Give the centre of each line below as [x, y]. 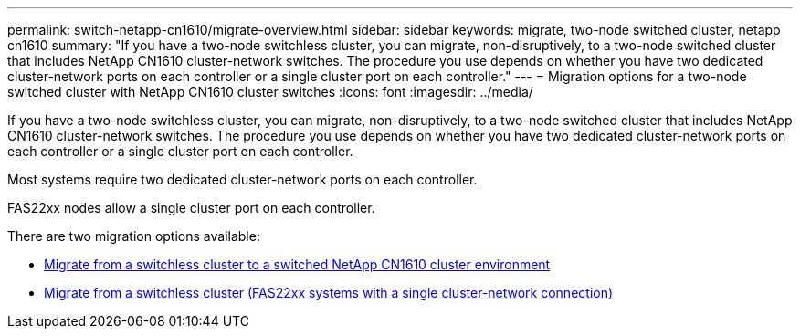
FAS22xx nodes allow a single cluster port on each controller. [191, 208]
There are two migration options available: [134, 236]
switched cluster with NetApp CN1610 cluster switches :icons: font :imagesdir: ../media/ [270, 92]
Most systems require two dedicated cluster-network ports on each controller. [242, 179]
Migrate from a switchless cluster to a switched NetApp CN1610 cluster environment [297, 264]
